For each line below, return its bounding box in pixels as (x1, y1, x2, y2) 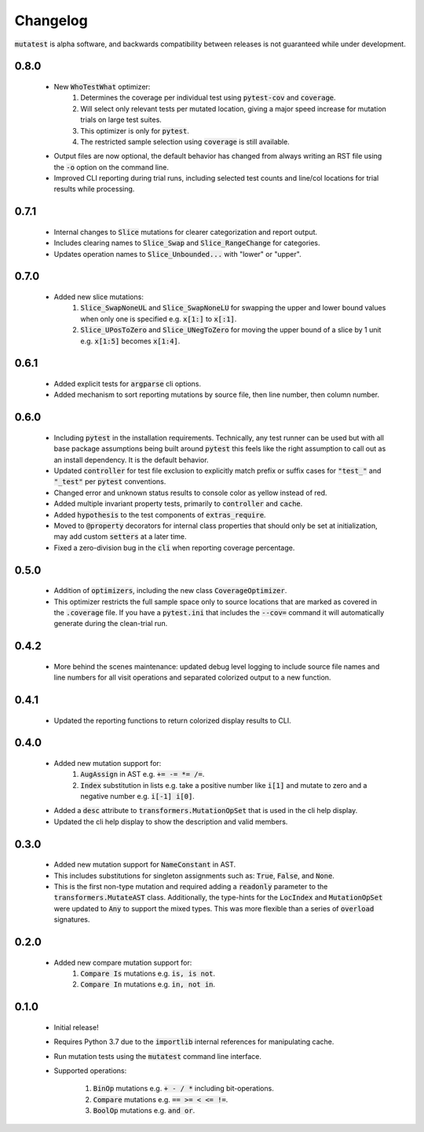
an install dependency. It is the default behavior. (53, 455, 209, 464)
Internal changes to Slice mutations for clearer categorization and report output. (53, 227, 318, 236)
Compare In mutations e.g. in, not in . (80, 980, 216, 989)
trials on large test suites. (80, 115, 163, 125)
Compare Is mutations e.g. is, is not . (80, 969, 216, 978)
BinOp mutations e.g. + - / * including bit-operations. (93, 1084, 274, 1094)
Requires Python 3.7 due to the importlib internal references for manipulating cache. (53, 1037, 334, 1046)
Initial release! (53, 1022, 99, 1032)
